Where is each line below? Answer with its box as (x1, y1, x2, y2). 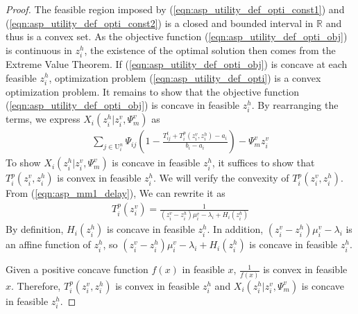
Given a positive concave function (6, 262, 148, 277)
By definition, (6, 222, 64, 236)
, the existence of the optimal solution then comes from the (84, 42, 336, 57)
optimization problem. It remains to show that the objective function (6, 84, 299, 98)
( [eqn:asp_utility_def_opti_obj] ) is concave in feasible (6, 98, 240, 112)
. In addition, (207, 222, 264, 236)
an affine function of (6, 237, 91, 252)
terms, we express (6, 112, 80, 126)
